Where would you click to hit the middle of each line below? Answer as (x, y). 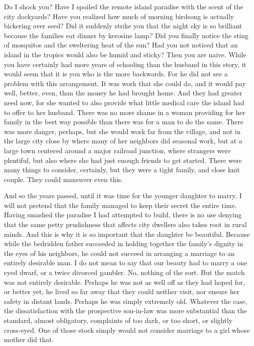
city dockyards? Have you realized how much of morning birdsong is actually (119, 16)
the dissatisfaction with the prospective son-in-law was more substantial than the (126, 311)
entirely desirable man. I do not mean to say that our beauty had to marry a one (126, 263)
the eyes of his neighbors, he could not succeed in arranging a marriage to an (119, 253)
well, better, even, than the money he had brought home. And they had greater (123, 93)
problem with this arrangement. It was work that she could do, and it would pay (125, 83)
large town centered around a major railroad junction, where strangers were (117, 150)
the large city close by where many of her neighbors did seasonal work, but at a (123, 141)
